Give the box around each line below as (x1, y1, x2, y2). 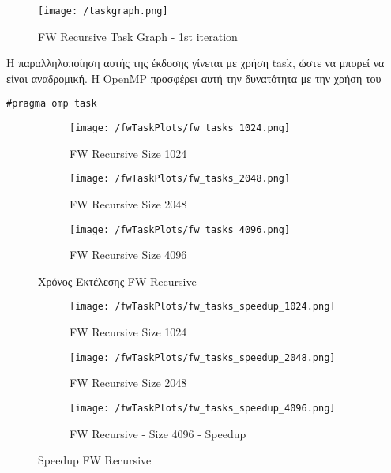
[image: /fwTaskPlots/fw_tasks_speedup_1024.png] (70, 301, 336, 313)
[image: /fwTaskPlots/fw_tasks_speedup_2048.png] (70, 351, 336, 363)
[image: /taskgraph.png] (38, 6, 168, 17)
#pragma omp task (6, 98, 97, 110)
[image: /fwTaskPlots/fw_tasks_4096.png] (70, 223, 291, 235)
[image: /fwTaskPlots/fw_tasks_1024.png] (70, 122, 291, 134)
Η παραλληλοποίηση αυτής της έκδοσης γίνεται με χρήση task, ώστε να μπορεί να (6, 54, 385, 71)
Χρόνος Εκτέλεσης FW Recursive (38, 272, 197, 289)
